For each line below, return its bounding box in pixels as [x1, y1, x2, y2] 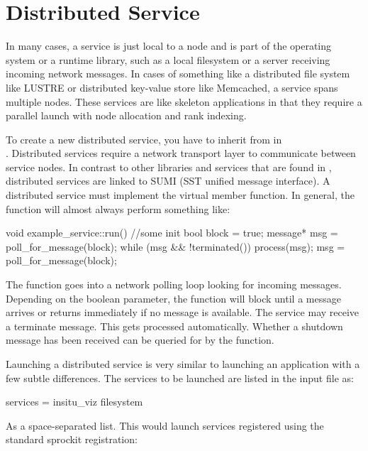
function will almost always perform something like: [6, 201, 230, 216]
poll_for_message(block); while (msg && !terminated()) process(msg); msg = [6, 239, 345, 254]
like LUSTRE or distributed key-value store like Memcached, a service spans [6, 80, 338, 94]
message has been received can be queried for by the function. [6, 332, 274, 347]
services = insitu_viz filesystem [6, 394, 143, 409]
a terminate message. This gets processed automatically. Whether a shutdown [6, 318, 343, 333]
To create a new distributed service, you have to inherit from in [6, 131, 282, 146]
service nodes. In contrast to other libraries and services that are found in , [6, 159, 332, 174]
